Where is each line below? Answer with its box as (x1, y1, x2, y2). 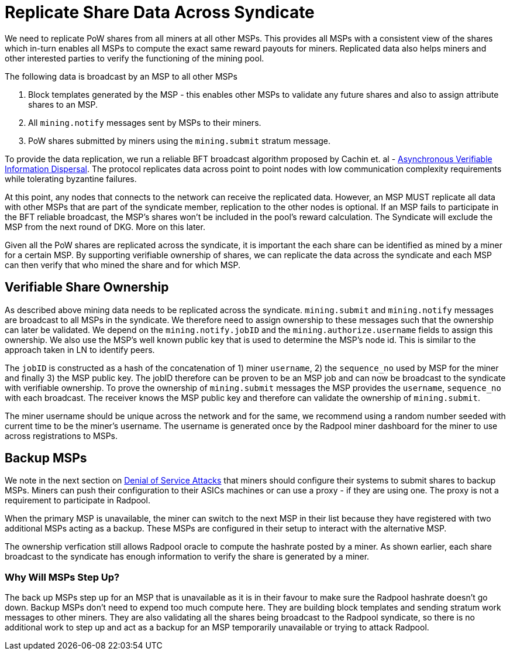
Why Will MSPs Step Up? (5, 571, 120, 583)
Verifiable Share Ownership (5, 280, 169, 295)
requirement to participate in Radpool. (5, 495, 150, 506)
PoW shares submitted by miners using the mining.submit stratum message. (28, 135, 331, 146)
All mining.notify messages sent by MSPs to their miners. (28, 117, 261, 128)
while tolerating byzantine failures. (5, 173, 137, 184)
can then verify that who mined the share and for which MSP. (5, 259, 240, 270)
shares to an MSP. (28, 99, 98, 109)
